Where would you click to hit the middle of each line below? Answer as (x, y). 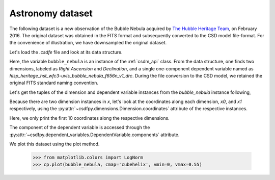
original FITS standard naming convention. (54, 83)
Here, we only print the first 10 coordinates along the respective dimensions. (90, 118)
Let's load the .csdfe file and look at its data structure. (66, 52)
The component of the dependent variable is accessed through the (80, 127)
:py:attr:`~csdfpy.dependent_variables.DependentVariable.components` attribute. (94, 135)
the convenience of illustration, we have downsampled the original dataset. (88, 43)
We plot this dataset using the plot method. (54, 144)
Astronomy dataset (51, 13)
